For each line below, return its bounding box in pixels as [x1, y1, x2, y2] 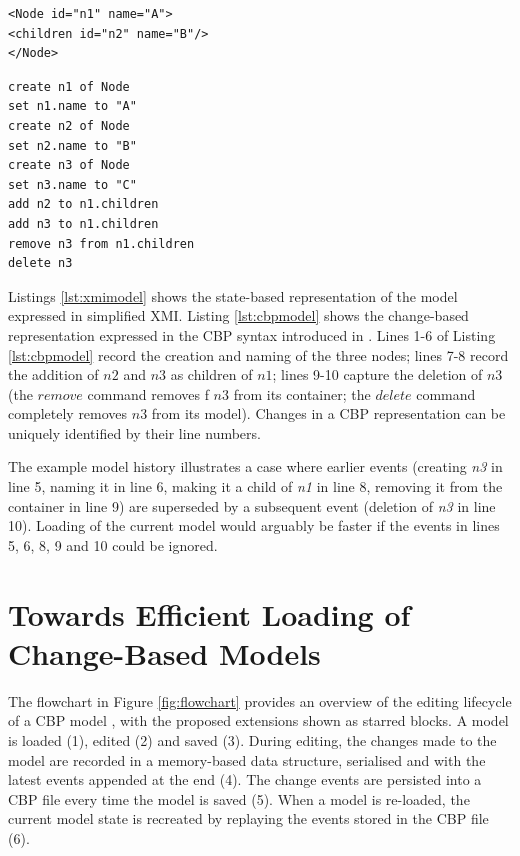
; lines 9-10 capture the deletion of [272, 364, 483, 385]
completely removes [8, 403, 128, 424]
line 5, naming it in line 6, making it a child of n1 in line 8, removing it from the [8, 476, 503, 497]
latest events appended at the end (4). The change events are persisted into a [8, 769, 482, 790]
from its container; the [233, 383, 371, 404]
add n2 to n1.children [8, 197, 159, 212]
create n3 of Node [8, 158, 130, 173]
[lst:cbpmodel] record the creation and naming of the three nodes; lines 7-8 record [8, 344, 509, 365]
